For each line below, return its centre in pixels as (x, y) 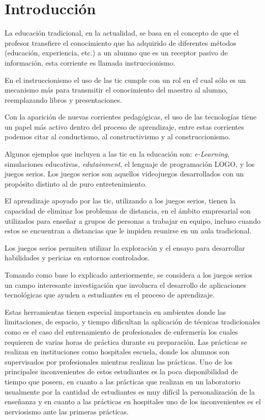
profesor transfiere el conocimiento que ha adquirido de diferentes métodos (121, 42)
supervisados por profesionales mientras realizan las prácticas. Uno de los (119, 361)
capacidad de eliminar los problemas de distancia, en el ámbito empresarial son (128, 211)
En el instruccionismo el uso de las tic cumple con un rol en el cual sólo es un (125, 80)
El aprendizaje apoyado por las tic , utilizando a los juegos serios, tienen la (120, 201)
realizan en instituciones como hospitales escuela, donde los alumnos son (117, 352)
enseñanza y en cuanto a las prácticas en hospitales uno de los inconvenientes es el (133, 401)
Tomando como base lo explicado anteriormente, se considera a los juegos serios (129, 275)
